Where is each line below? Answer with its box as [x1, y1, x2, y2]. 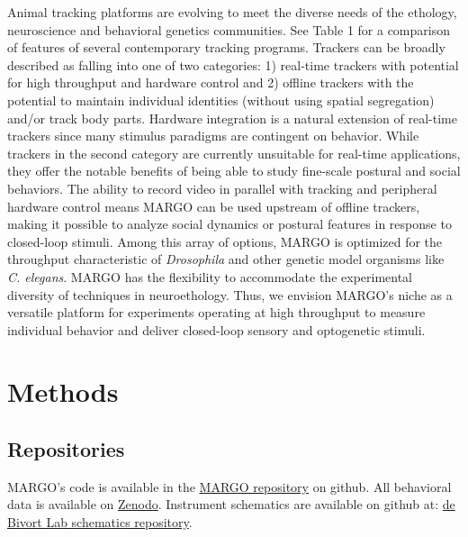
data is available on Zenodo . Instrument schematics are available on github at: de [7, 495, 455, 514]
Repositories [7, 435, 125, 463]
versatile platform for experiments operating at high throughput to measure [7, 303, 426, 322]
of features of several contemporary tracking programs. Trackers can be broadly [7, 38, 445, 57]
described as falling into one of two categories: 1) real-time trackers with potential [7, 55, 459, 74]
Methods [7, 373, 119, 410]
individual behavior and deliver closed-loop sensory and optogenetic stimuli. [7, 320, 426, 339]
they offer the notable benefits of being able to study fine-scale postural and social [7, 161, 461, 180]
